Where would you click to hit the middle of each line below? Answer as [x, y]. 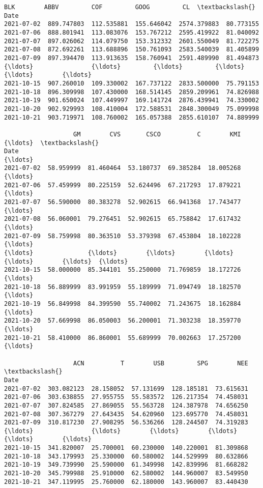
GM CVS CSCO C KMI [157, 134]
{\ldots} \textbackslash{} [52, 143]
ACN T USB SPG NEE [161, 363]
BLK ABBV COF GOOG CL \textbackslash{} [130, 7]
